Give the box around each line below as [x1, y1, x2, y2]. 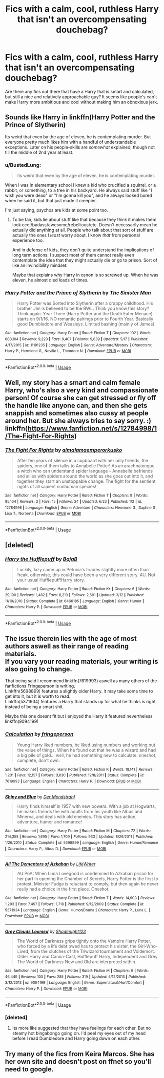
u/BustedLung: [5, 161, 41, 168]
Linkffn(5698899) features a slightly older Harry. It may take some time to [5, 688, 153, 694]
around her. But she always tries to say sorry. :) [5, 417, 151, 425]
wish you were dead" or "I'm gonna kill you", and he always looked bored [5, 193, 152, 198]
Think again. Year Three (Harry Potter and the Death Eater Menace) [17, 311, 153, 317]
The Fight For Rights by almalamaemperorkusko [5, 446, 122, 453]
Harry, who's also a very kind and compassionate [5, 386, 159, 394]
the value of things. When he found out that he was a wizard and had [17, 747, 156, 753]
